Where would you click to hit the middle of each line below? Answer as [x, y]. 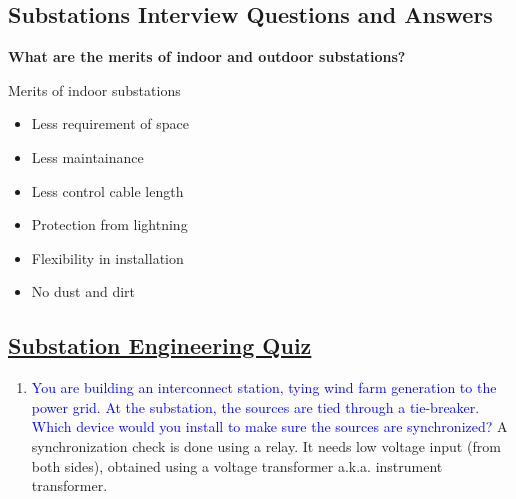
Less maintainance [87, 156]
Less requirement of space [110, 123]
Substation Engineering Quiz [160, 345]
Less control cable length [107, 190]
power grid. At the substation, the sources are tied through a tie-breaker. [255, 406]
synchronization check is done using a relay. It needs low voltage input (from [266, 445]
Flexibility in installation [107, 257]
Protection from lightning [109, 224]
